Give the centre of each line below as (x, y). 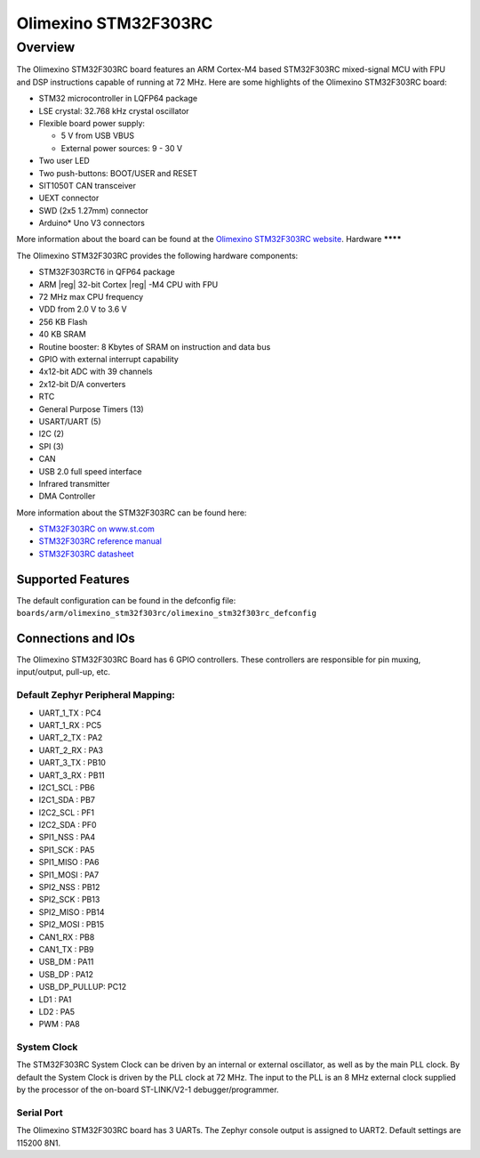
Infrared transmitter (74, 483)
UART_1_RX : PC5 (70, 725)
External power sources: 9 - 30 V (121, 148)
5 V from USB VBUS (98, 136)
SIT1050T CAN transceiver (88, 185)
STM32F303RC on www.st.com (96, 529)
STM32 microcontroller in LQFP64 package (118, 99)
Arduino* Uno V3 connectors (92, 223)
